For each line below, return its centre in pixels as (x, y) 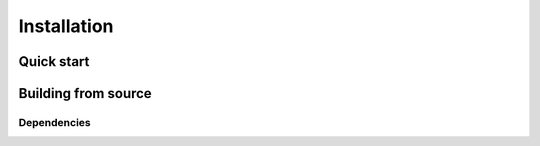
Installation (66, 26)
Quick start (54, 61)
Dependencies (55, 122)
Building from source (85, 93)
